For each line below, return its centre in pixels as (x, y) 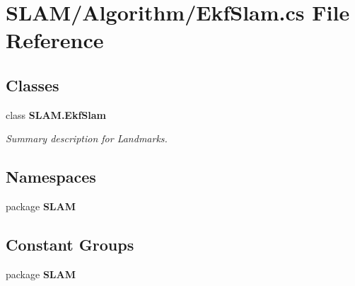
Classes (33, 85)
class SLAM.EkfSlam (56, 114)
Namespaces (51, 177)
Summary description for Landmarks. (87, 138)
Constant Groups (70, 245)
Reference (55, 40)
